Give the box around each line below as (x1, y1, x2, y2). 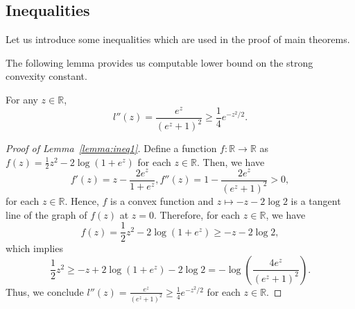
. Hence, (64, 193, 99, 208)
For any (6, 92, 38, 106)
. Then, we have (197, 154, 265, 169)
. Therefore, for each (153, 207, 241, 222)
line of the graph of (6, 207, 87, 222)
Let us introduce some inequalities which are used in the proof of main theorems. (6, 32, 350, 47)
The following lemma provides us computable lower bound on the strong (6, 55, 313, 69)
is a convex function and (110, 193, 214, 208)
